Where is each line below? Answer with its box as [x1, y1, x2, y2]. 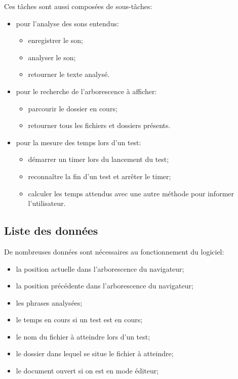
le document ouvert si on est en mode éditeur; [16, 365, 159, 376]
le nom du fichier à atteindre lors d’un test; [16, 331, 150, 342]
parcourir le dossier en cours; [28, 103, 117, 113]
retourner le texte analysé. [28, 69, 110, 79]
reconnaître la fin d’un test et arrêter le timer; [28, 171, 171, 181]
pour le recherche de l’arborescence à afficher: [16, 86, 157, 96]
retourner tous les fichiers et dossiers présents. [28, 120, 171, 131]
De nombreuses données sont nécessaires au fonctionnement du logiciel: [4, 246, 224, 257]
